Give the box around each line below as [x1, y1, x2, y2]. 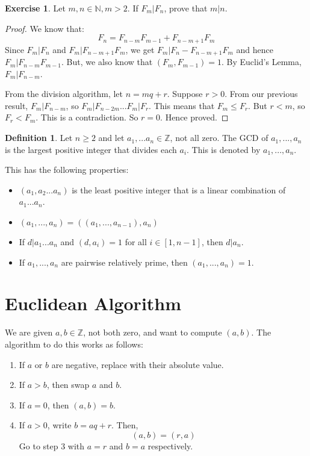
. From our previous [225, 87, 298, 100]
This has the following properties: [5, 163, 129, 176]
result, [5, 99, 28, 111]
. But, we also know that [61, 55, 153, 68]
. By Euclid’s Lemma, [222, 55, 302, 68]
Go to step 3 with [19, 439, 85, 452]
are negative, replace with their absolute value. [51, 358, 224, 370]
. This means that [149, 99, 215, 111]
